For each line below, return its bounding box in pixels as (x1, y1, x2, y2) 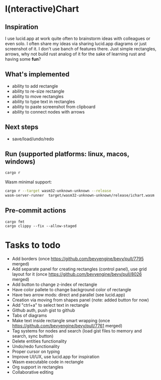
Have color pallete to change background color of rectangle (12, 286, 132, 292)
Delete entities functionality (12, 338, 67, 344)
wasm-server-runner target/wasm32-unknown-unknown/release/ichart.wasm (5, 193, 155, 198)
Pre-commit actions (5, 206, 66, 215)
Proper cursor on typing (12, 348, 60, 354)
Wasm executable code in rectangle (12, 359, 84, 364)
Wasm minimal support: (5, 179, 52, 185)
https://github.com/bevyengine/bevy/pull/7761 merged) (12, 323, 122, 329)
